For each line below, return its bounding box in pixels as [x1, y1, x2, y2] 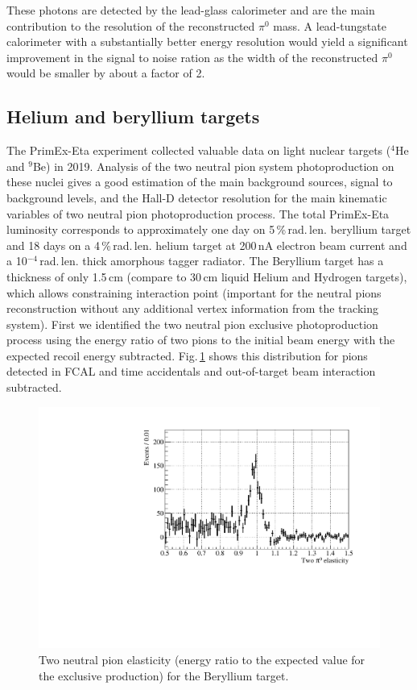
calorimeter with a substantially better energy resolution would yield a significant [6, 33, 408, 50]
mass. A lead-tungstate [273, 17, 386, 34]
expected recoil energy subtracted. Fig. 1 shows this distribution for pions [6, 347, 368, 364]
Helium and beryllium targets [6, 104, 260, 129]
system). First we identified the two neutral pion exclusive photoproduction [6, 315, 378, 332]
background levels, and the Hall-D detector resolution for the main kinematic [6, 189, 387, 206]
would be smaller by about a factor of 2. [6, 64, 205, 81]
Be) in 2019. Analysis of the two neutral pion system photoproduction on [32, 157, 394, 174]
